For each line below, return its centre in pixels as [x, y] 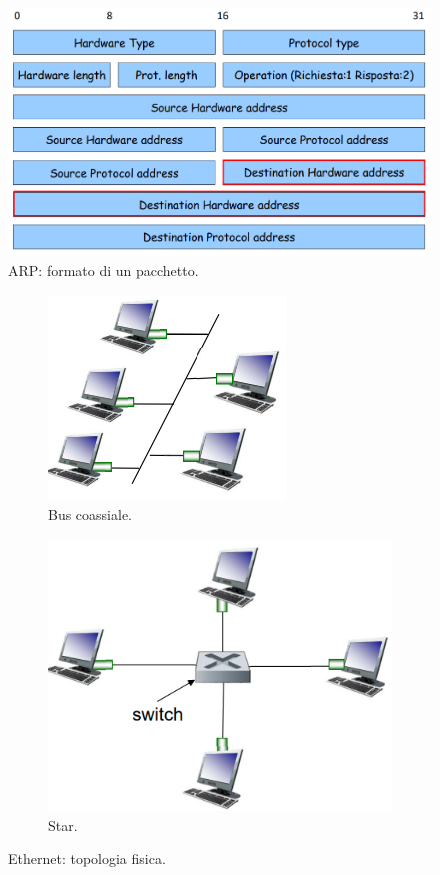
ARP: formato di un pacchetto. [103, 270]
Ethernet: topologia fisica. [87, 858]
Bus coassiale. [90, 514]
